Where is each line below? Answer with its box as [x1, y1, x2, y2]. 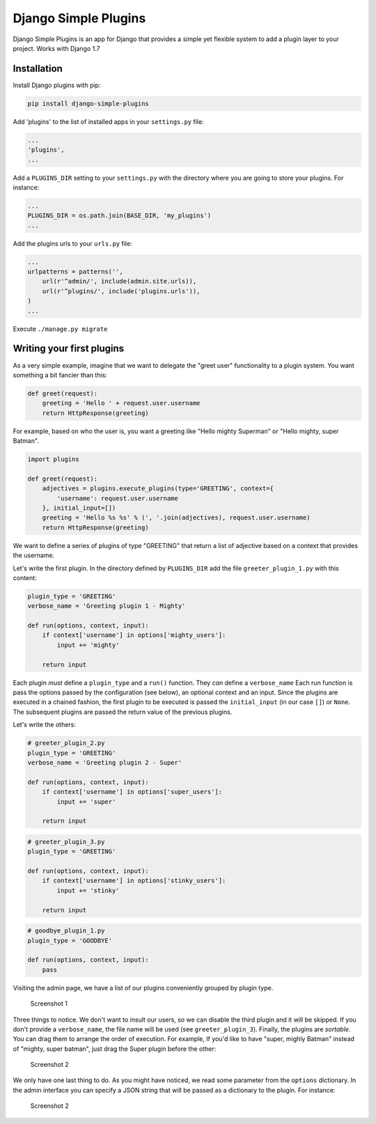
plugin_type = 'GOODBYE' [27, 937, 113, 944]
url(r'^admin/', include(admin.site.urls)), [42, 277, 197, 286]
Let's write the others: [13, 721, 77, 729]
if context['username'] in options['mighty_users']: [42, 631, 226, 639]
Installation [13, 63, 63, 75]
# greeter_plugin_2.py [27, 739, 105, 747]
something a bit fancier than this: [13, 370, 107, 379]
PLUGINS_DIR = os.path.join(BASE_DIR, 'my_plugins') [27, 212, 212, 219]
